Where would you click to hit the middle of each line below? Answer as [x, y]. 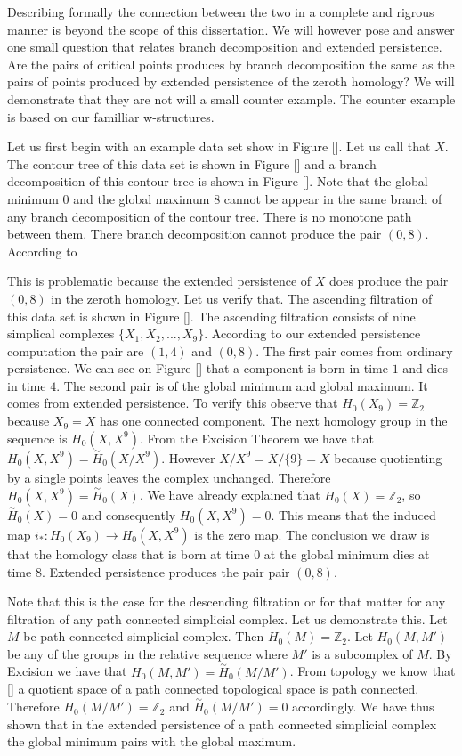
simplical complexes [61, 333]
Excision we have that [67, 671]
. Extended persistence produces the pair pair [166, 571]
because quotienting [388, 457]
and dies [425, 368]
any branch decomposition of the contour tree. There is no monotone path [210, 216]
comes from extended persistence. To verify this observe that [173, 403]
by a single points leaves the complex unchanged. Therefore [169, 477]
